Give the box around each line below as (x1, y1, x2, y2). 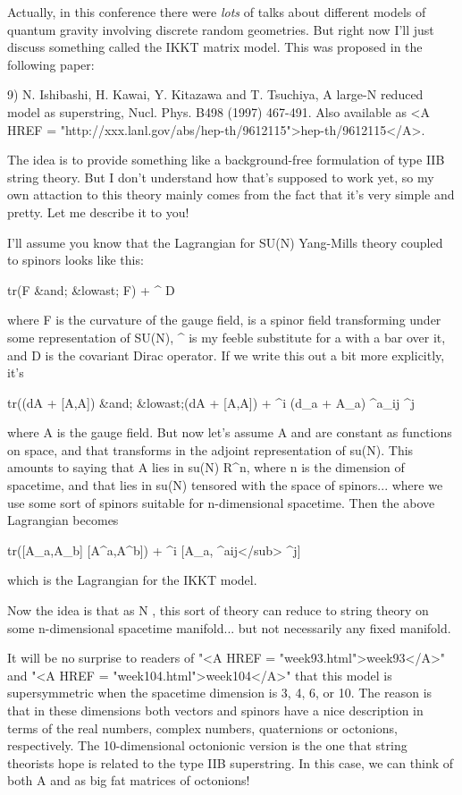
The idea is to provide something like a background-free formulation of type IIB (7, 150, 445, 169)
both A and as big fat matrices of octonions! (7, 771, 250, 790)
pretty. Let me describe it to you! (7, 202, 189, 221)
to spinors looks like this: (7, 250, 144, 269)
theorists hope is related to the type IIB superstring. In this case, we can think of (7, 753, 454, 772)
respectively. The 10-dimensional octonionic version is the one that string (7, 736, 407, 755)
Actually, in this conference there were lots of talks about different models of (7, 3, 426, 21)
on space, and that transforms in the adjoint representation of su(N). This (7, 440, 414, 459)
